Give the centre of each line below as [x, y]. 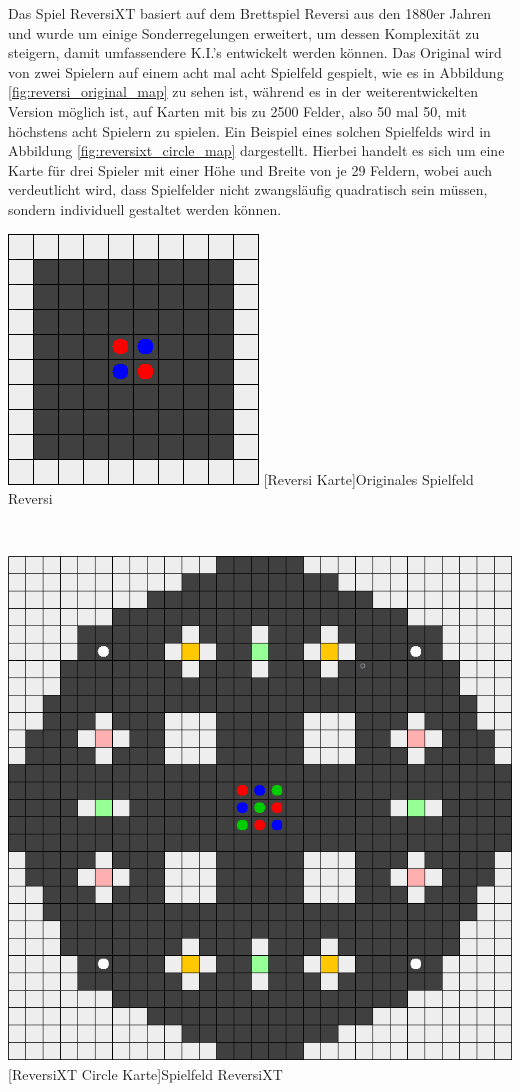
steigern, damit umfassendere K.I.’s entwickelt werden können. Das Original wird [255, 52]
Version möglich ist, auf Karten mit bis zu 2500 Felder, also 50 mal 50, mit [237, 110]
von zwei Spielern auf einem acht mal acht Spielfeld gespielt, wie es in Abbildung [256, 71]
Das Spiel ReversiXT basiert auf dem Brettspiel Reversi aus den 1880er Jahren [250, 13]
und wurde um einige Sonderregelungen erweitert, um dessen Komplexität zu [244, 32]
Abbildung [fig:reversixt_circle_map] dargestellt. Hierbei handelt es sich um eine [256, 150]
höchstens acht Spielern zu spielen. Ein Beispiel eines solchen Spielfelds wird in [249, 130]
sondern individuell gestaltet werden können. [145, 208]
